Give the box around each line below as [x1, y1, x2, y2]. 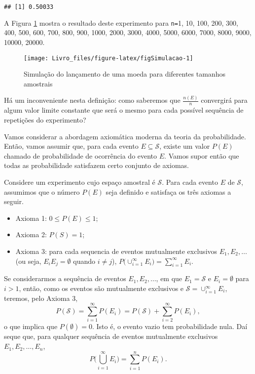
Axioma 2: [15, 229, 47, 240]
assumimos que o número [4, 186, 80, 197]
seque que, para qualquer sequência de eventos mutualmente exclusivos [4, 331, 218, 341]
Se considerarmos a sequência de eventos [4, 273, 126, 284]
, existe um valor [159, 141, 210, 151]
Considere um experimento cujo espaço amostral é [4, 177, 155, 187]
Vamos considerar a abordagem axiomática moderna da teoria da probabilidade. [4, 131, 246, 141]
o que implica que [4, 321, 58, 332]
